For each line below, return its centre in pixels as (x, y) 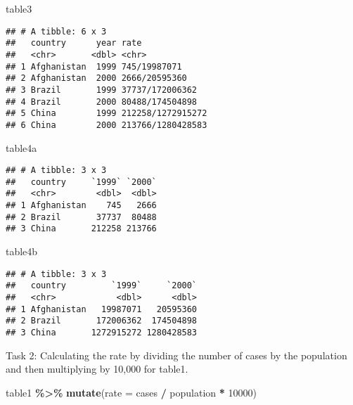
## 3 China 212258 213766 (81, 229)
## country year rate (74, 43)
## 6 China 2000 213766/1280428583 (107, 125)
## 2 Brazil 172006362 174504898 (102, 321)
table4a (21, 147)
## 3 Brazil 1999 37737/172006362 (102, 90)
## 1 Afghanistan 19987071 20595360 (102, 309)
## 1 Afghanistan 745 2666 (81, 206)
